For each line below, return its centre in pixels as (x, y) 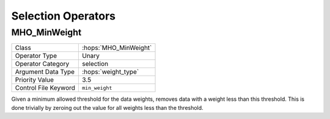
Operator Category (42, 64)
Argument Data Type (45, 72)
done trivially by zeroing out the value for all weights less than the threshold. (108, 107)
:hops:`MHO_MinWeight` (117, 48)
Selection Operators (64, 16)
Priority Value (35, 80)
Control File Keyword (45, 88)
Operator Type (36, 56)
